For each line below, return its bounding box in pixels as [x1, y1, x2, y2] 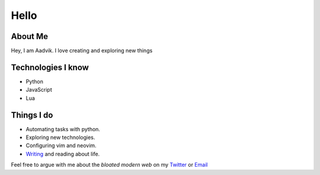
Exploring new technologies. [25, 134, 95, 141]
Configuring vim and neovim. [25, 142, 97, 149]
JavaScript [25, 86, 53, 93]
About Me [11, 31, 49, 41]
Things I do [11, 110, 53, 120]
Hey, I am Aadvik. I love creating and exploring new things [11, 47, 153, 54]
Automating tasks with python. [25, 125, 101, 132]
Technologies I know [11, 62, 89, 72]
